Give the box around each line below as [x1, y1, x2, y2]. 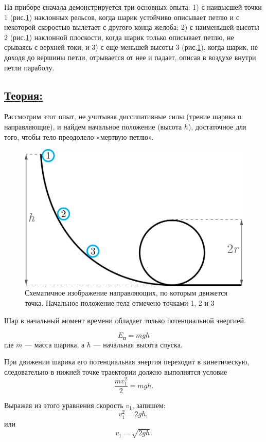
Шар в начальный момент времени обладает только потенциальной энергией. [4, 315, 246, 325]
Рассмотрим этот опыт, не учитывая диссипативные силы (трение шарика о [4, 111, 242, 122]
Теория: [4, 87, 43, 103]
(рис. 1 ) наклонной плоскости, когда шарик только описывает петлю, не [10, 31, 234, 42]
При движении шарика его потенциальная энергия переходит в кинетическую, [4, 356, 250, 367]
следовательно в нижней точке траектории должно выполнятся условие [4, 366, 227, 377]
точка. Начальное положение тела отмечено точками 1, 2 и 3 [25, 298, 215, 308]
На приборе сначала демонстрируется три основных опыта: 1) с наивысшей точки [4, 2, 262, 12]
